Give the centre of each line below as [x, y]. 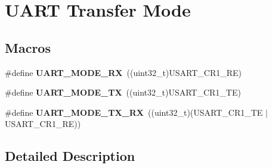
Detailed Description [70, 156]
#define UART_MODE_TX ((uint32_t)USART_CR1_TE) [123, 92]
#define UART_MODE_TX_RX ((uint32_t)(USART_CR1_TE [134, 112]
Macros [28, 47]
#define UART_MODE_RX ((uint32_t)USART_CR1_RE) [123, 72]
